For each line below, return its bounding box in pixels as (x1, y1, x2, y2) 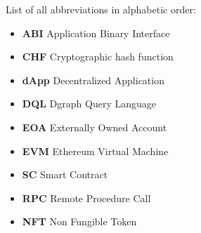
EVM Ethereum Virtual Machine (22, 143, 169, 158)
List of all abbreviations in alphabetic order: (6, 2, 196, 16)
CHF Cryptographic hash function (22, 49, 174, 64)
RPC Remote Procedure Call (22, 190, 151, 205)
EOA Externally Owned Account (22, 119, 167, 134)
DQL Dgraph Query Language (22, 96, 156, 111)
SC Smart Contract (22, 167, 108, 182)
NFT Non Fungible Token (22, 214, 137, 229)
